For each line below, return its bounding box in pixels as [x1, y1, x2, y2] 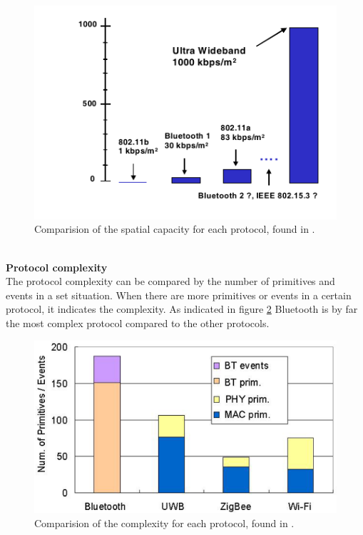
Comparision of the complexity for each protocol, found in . [34, 515, 295, 530]
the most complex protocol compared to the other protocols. [6, 315, 270, 330]
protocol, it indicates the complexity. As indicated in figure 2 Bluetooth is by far [6, 301, 358, 316]
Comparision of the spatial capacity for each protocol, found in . [34, 221, 315, 236]
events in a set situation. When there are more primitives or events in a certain [6, 287, 352, 302]
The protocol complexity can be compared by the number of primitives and [6, 274, 335, 289]
